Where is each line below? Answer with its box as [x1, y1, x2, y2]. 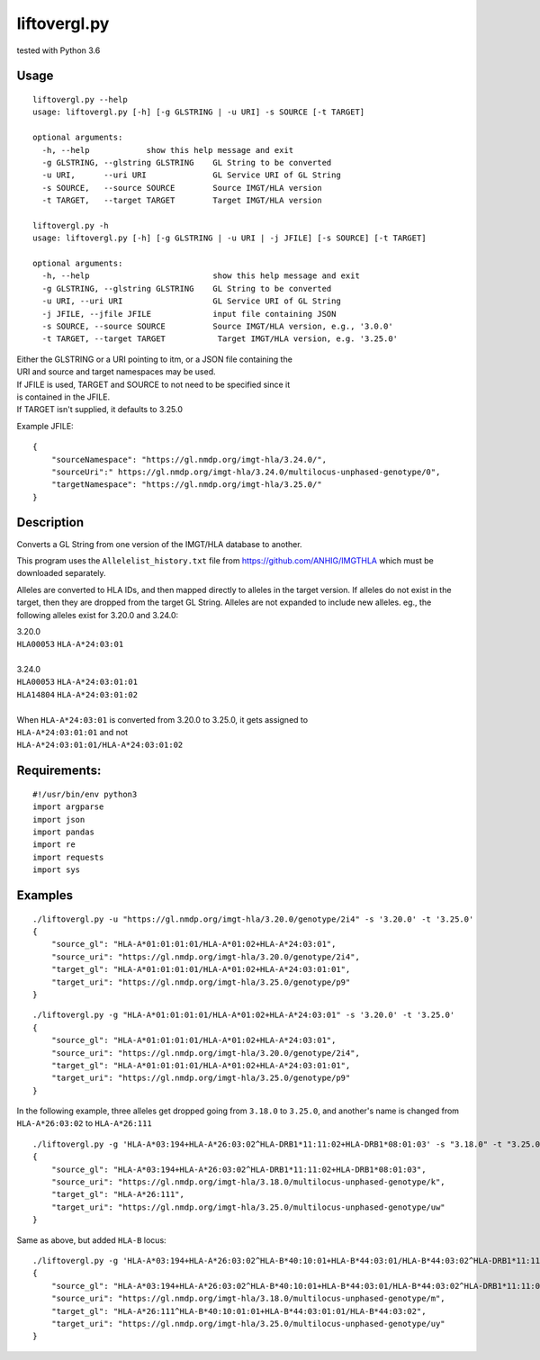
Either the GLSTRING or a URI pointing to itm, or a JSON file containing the [16, 354, 292, 365]
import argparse [32, 802, 104, 812]
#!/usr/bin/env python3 [32, 788, 138, 799]
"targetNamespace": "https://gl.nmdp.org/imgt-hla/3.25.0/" [50, 480, 323, 490]
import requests [32, 851, 104, 862]
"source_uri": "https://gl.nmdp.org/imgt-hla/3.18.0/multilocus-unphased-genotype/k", [50, 1177, 445, 1187]
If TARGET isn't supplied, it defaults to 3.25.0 [16, 404, 184, 415]
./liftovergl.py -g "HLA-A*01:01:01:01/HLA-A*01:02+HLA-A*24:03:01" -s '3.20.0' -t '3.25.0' [32, 1010, 455, 1021]
